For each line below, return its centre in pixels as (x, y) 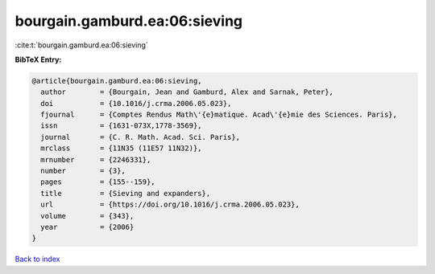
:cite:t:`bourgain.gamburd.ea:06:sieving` (81, 45)
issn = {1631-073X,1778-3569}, (121, 126)
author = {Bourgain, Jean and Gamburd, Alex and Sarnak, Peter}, (187, 92)
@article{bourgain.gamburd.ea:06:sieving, (117, 81)
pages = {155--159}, (98, 182)
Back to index (37, 259)
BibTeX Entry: (38, 59)
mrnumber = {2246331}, (96, 159)
